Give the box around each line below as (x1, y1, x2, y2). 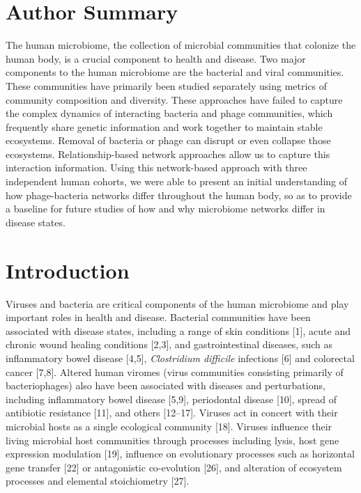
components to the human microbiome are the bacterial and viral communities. (6, 65, 344, 79)
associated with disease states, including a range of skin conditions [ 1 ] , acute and (6, 323, 351, 338)
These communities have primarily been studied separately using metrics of (6, 78, 328, 93)
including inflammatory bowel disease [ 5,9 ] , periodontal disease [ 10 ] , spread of (6, 391, 337, 406)
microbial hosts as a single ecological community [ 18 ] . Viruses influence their (6, 418, 332, 433)
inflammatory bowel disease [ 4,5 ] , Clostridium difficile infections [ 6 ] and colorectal (6, 350, 355, 365)
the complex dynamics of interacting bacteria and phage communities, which (6, 106, 333, 120)
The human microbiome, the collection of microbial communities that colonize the (6, 38, 356, 52)
